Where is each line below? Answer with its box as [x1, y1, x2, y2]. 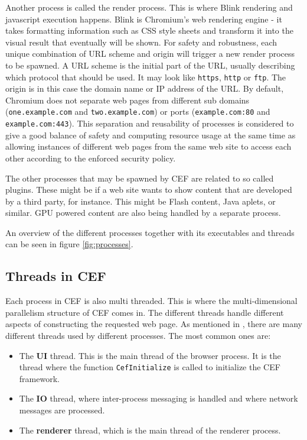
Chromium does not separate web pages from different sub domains [5, 93, 250, 106]
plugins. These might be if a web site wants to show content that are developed [5, 183, 292, 196]
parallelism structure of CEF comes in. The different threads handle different [5, 306, 284, 318]
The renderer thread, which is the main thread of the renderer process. [19, 423, 281, 436]
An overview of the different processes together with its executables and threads [5, 226, 295, 238]
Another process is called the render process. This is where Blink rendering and [5, 1, 293, 13]
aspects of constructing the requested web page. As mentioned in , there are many [5, 318, 302, 330]
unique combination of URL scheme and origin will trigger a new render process [5, 47, 295, 60]
